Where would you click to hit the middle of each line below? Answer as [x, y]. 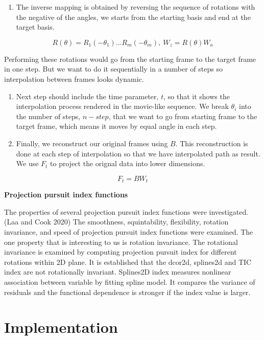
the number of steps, [48, 116]
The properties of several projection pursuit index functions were [105, 211]
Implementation [61, 327]
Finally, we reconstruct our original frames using [92, 143]
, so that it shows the [197, 96]
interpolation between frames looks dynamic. [74, 78]
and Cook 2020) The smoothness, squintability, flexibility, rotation [125, 222]
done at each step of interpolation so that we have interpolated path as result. [138, 153]
